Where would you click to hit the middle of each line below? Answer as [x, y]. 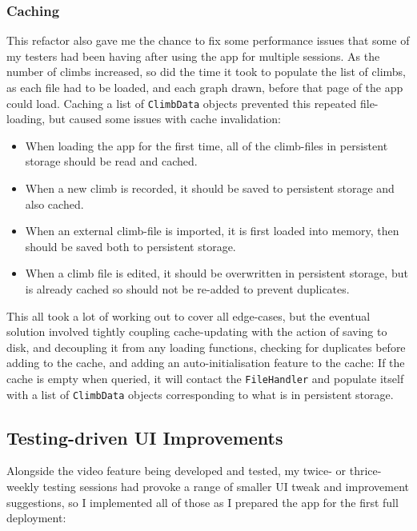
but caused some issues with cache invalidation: [164, 119]
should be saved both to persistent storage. [130, 246]
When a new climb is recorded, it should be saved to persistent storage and [210, 188]
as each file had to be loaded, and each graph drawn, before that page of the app [205, 87]
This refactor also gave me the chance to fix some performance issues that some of [208, 40]
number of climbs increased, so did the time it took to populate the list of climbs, [206, 72]
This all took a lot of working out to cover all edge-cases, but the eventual [188, 315]
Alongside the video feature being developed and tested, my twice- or [176, 471]
